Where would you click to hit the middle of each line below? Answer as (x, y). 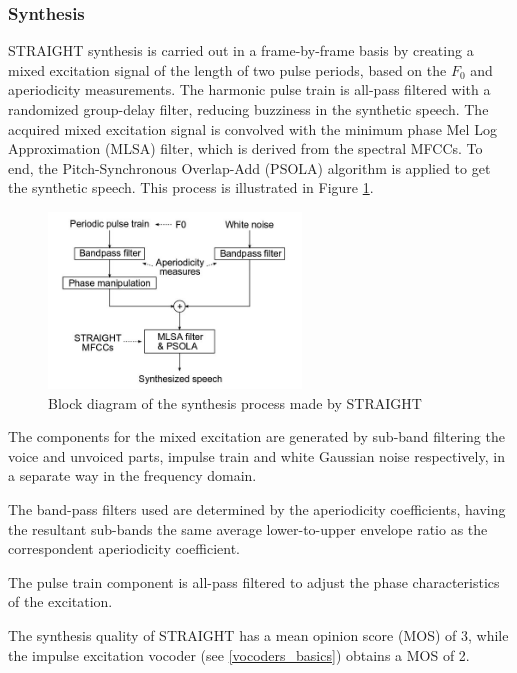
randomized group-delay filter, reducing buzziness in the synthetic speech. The (248, 109)
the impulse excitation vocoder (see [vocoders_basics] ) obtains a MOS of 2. (239, 654)
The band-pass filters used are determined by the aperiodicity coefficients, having (257, 508)
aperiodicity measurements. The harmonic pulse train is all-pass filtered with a (249, 89)
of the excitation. (60, 601)
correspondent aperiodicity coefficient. (124, 548)
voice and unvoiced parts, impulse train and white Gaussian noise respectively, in (256, 455)
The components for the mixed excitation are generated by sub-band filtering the (256, 436)
